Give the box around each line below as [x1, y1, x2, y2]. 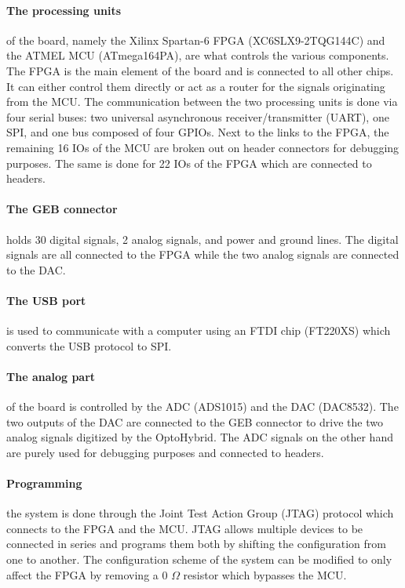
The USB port [6, 292, 86, 308]
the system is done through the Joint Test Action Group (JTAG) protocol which [6, 505, 394, 521]
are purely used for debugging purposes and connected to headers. [6, 444, 324, 460]
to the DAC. [6, 261, 66, 278]
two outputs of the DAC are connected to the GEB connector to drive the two [6, 413, 383, 430]
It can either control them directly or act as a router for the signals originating [6, 78, 385, 94]
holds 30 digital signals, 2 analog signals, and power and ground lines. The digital [6, 230, 399, 247]
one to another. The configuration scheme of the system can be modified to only [6, 551, 392, 568]
